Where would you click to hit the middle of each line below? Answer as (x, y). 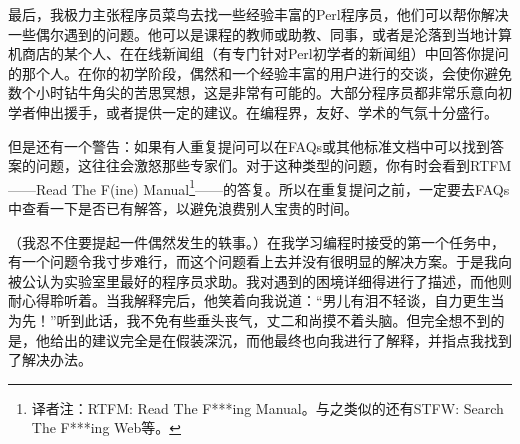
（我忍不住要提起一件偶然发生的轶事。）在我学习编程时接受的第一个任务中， (256, 241)
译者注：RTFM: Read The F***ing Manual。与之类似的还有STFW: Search (267, 407)
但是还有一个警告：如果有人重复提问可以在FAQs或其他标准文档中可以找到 (249, 145)
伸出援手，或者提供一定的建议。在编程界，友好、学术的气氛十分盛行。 (266, 111)
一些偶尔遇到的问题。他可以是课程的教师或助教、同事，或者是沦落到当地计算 (260, 33)
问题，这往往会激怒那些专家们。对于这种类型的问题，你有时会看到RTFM (273, 165)
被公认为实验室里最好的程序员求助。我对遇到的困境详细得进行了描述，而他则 (260, 280)
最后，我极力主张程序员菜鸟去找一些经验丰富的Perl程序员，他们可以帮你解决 (258, 14)
